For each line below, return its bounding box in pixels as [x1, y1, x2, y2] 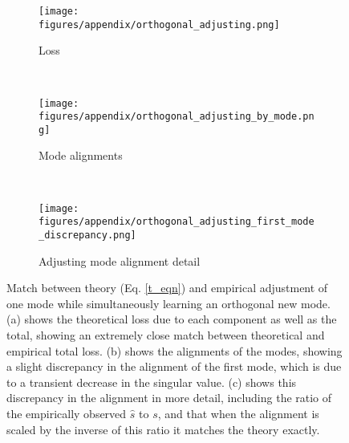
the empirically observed [6, 404, 127, 421]
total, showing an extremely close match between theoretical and [6, 327, 325, 343]
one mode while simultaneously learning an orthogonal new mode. [6, 295, 331, 311]
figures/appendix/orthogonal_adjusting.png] [39, 18, 280, 30]
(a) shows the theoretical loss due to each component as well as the [6, 311, 337, 327]
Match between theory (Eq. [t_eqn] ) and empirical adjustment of [6, 279, 328, 296]
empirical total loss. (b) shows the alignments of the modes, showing [6, 342, 343, 359]
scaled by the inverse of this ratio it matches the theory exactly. [6, 421, 320, 437]
